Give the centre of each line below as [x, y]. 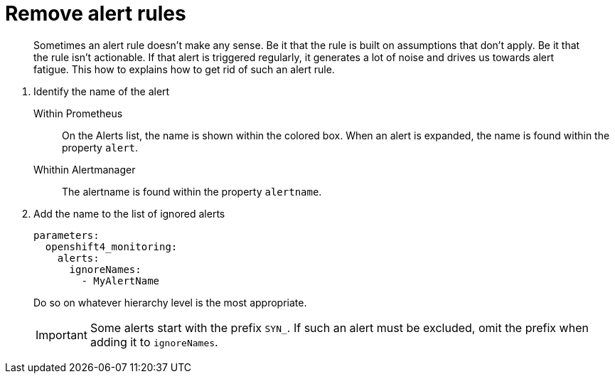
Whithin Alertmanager [85, 169]
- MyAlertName [121, 281]
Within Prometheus [78, 113]
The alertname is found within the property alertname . [192, 191]
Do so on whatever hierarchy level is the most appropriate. [170, 302]
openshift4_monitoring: [111, 246]
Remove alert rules [96, 14]
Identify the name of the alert [102, 91]
